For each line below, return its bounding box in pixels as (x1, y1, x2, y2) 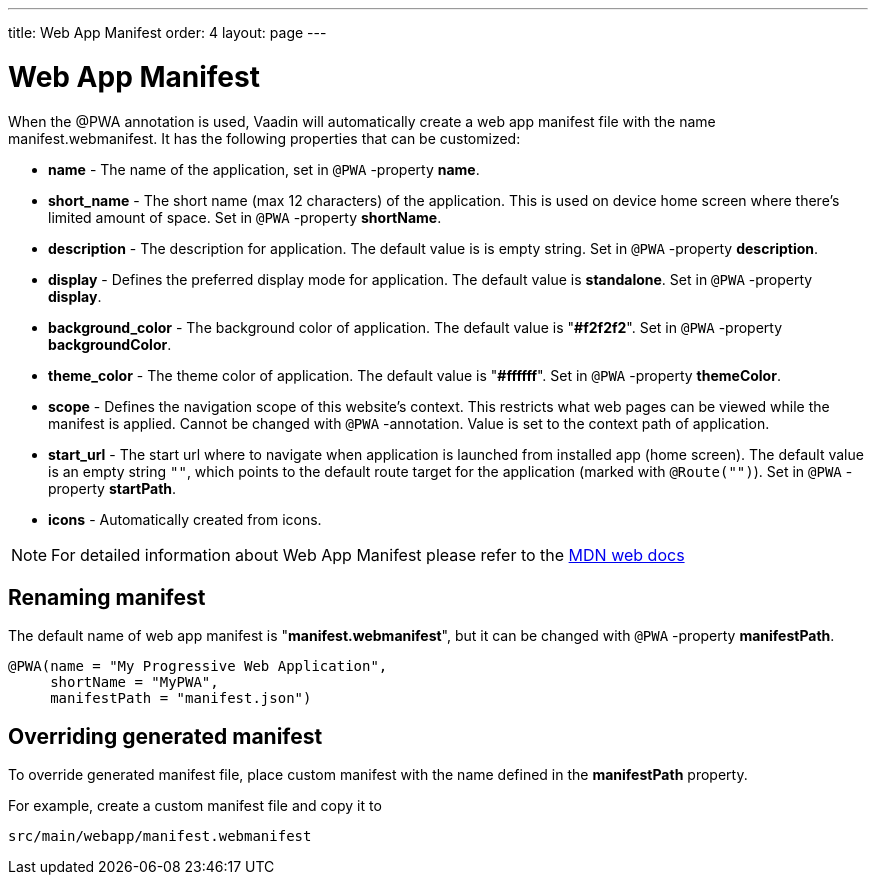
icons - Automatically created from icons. (48, 510, 322, 528)
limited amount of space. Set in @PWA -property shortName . (48, 208, 442, 226)
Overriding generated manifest (8, 723, 323, 749)
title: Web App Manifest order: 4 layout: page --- (8, 24, 327, 41)
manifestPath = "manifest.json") (50, 690, 312, 707)
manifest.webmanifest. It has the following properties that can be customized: (8, 129, 521, 147)
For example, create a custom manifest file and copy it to (8, 797, 382, 815)
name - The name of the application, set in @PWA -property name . (48, 160, 480, 178)
